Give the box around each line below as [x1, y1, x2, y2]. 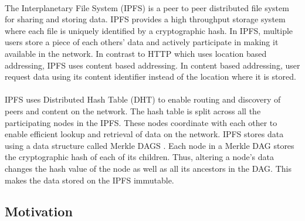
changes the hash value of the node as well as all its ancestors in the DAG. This [5, 162, 292, 174]
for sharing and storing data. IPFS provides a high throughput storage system [5, 13, 286, 25]
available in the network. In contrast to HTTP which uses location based [5, 47, 267, 59]
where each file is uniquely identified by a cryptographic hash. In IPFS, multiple [5, 24, 293, 36]
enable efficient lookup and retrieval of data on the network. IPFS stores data [5, 128, 284, 140]
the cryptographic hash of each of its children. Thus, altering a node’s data [5, 151, 274, 163]
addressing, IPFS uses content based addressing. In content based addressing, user [5, 59, 300, 71]
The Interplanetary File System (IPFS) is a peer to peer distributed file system [5, 1, 289, 13]
